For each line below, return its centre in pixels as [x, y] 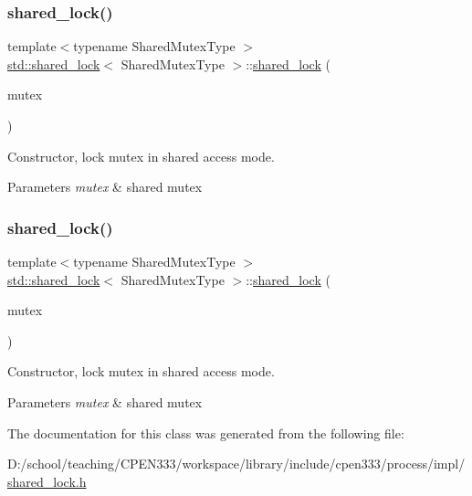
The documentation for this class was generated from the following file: [206, 433]
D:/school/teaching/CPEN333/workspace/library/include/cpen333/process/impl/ [236, 464]
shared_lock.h [47, 481]
